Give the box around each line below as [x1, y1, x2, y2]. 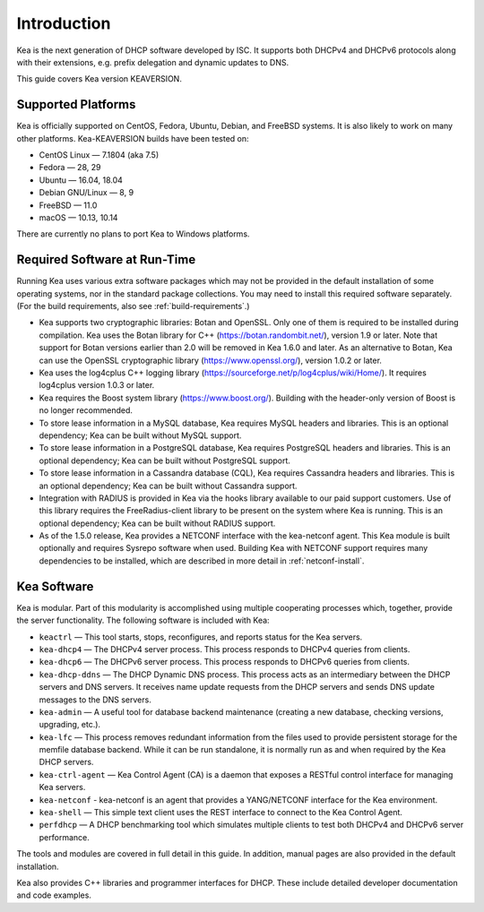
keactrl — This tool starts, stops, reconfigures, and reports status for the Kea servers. [39, 632, 363, 642]
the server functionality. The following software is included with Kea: [16, 615, 270, 626]
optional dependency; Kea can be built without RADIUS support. [39, 518, 276, 529]
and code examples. [16, 890, 91, 900]
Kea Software [16, 579, 94, 594]
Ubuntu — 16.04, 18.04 [39, 175, 123, 185]
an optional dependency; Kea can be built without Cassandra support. [39, 480, 298, 491]
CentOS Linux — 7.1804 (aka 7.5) [39, 150, 160, 160]
